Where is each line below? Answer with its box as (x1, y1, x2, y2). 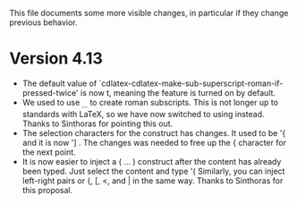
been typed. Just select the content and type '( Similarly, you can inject (21, 166, 285, 176)
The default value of (21, 78, 98, 89)
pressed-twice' (21, 87, 79, 98)
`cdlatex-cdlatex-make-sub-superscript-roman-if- (98, 78, 284, 89)
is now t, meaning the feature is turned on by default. (80, 87, 276, 98)
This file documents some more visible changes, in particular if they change (9, 8, 289, 18)
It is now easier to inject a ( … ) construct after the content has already (21, 156, 282, 166)
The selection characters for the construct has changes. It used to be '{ (21, 127, 286, 138)
